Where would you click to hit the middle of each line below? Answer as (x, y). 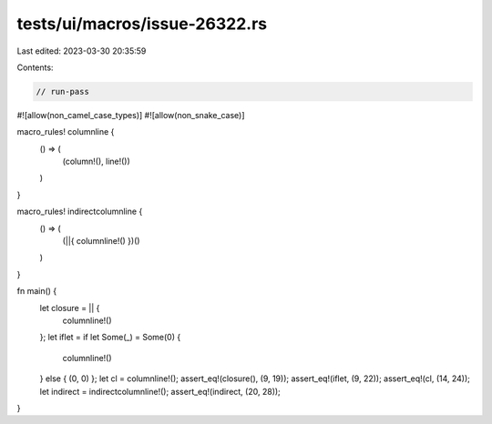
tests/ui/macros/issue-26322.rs (142, 24)
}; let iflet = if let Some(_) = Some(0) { (110, 338)
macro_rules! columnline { (66, 132)
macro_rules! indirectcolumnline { (80, 212)
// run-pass (63, 91)
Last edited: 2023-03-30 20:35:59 (82, 51)
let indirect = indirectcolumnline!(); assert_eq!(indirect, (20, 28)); (160, 391)
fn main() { (37, 291)
